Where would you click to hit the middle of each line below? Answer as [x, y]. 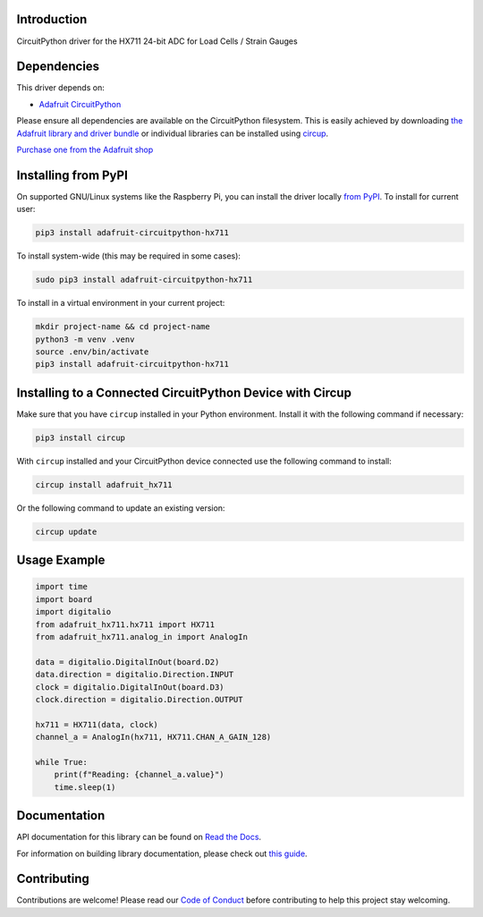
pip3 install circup [80, 437]
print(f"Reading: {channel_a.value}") [139, 775]
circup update [66, 531]
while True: [62, 762]
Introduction [52, 19]
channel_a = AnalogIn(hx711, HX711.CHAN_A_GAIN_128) [153, 737]
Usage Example [61, 560]
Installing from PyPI [72, 175]
